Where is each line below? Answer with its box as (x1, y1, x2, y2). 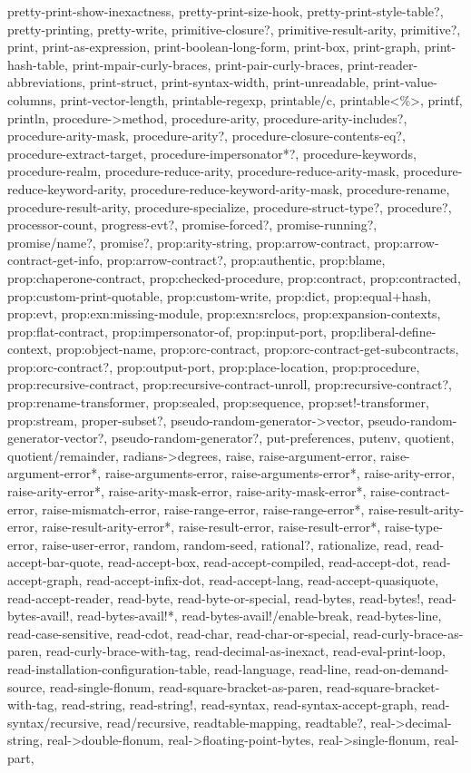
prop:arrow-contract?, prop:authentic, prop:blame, (106, 250, 386, 269)
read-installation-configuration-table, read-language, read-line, (7, 659, 351, 678)
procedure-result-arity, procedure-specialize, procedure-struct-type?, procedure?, (7, 197, 452, 216)
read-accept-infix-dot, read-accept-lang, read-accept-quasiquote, (86, 571, 439, 589)
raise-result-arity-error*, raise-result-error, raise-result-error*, (42, 517, 381, 536)
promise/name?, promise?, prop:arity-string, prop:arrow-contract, (7, 232, 370, 251)
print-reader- (347, 54, 418, 73)
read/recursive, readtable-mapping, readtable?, (106, 712, 367, 731)
